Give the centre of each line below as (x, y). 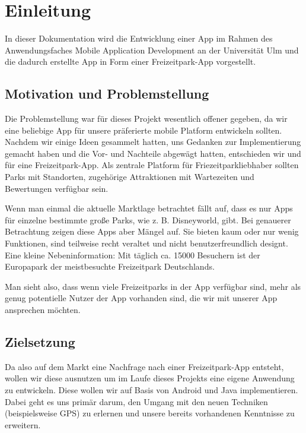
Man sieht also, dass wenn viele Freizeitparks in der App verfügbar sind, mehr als (153, 286)
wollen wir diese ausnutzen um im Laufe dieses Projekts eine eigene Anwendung (150, 378)
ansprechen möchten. (43, 310)
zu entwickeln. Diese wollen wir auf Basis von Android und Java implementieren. (152, 390)
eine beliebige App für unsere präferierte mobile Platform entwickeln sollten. (144, 130)
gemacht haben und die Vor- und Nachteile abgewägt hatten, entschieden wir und (153, 153)
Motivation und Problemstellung (107, 94)
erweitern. (23, 424)
